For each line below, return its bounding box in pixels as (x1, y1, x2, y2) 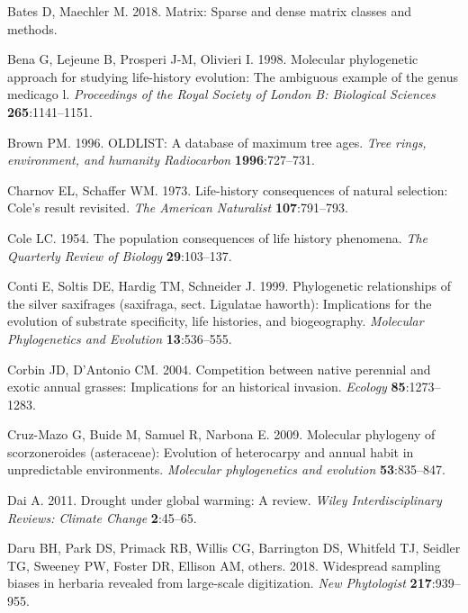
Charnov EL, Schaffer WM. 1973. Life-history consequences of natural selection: (7, 180, 448, 199)
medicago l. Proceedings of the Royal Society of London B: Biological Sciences (7, 85, 436, 104)
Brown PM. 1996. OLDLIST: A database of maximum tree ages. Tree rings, (7, 132, 427, 151)
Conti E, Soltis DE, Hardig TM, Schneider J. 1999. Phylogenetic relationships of (7, 276, 451, 295)
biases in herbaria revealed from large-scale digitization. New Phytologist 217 (7, 573, 432, 592)
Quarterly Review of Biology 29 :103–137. (7, 246, 232, 265)
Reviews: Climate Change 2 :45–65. (7, 508, 197, 527)
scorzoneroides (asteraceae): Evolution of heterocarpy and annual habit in (7, 442, 414, 461)
